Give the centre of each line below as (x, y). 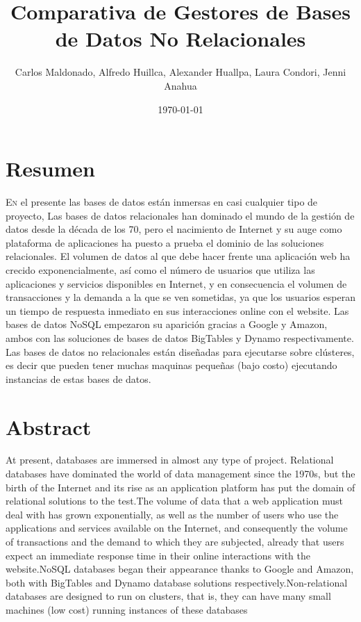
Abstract (49, 426)
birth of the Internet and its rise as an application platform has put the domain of (180, 487)
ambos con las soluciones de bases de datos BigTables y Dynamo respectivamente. (180, 337)
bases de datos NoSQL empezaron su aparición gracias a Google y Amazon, (167, 324)
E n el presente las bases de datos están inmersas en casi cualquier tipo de (162, 202)
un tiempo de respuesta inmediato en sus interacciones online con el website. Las (177, 310)
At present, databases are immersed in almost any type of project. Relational (170, 460)
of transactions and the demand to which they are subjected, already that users (175, 542)
